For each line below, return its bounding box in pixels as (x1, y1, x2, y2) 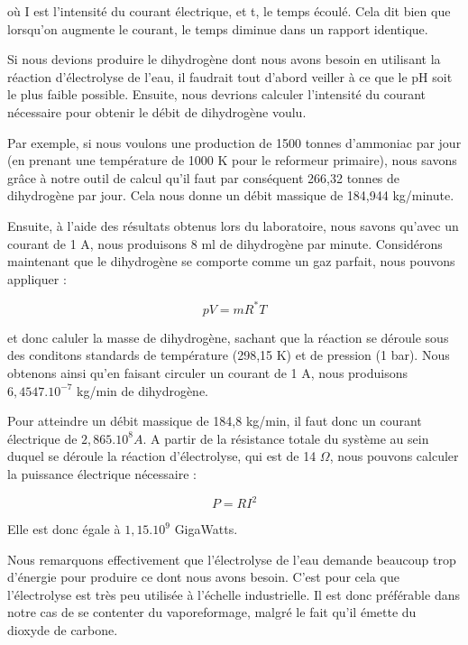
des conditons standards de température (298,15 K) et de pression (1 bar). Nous (7, 346, 450, 364)
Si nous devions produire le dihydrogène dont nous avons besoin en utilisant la (7, 50, 441, 69)
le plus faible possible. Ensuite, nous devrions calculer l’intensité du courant (7, 85, 427, 104)
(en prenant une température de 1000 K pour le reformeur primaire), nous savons (7, 151, 457, 170)
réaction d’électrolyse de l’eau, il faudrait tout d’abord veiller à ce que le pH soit (7, 67, 453, 86)
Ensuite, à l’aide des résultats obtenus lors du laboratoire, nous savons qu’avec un (7, 216, 459, 235)
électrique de (7, 428, 78, 447)
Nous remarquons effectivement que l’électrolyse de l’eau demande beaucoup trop (7, 549, 456, 568)
